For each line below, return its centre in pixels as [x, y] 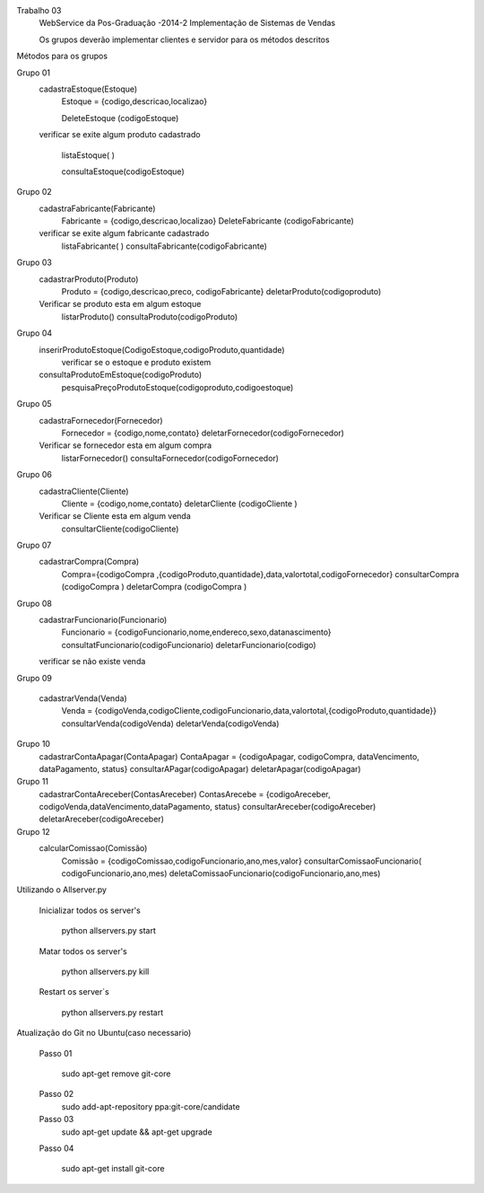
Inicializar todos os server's [90, 910]
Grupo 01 [34, 73]
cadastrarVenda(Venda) [83, 698]
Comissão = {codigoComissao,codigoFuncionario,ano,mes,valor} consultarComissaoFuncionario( [242, 861]
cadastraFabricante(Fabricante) [97, 208]
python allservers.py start [109, 931]
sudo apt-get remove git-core [116, 1074]
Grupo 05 [35, 404]
